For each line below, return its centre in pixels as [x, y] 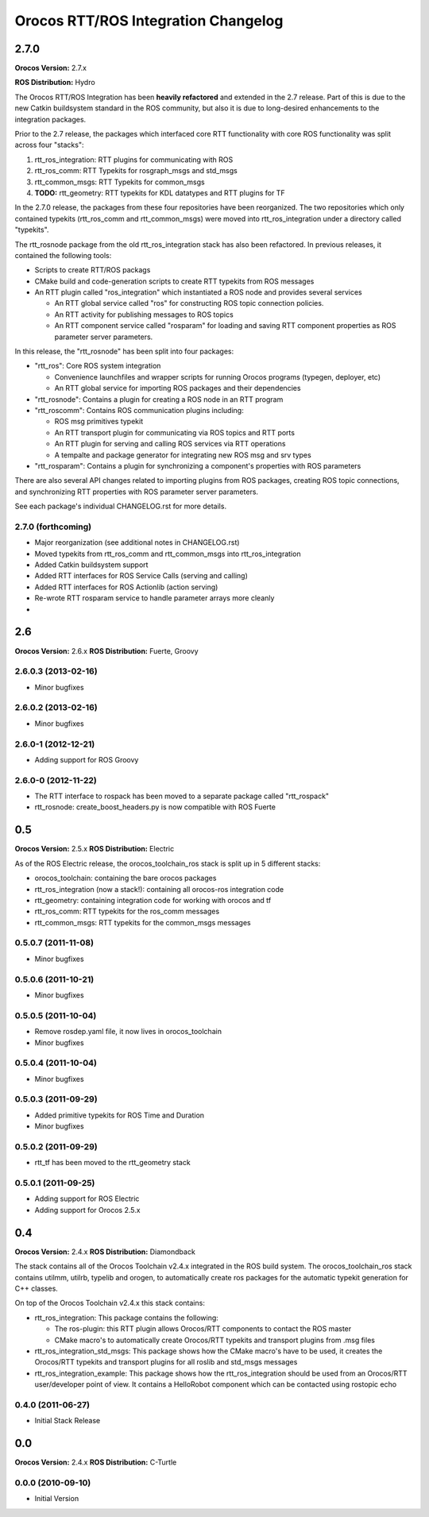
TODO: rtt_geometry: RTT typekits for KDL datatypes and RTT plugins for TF [160, 193]
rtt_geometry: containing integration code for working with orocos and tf [153, 900]
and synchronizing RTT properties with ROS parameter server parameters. [136, 492]
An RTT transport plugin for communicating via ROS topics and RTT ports [175, 432]
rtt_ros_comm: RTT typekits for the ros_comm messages [127, 911]
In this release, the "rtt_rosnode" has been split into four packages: [124, 351]
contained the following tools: [63, 255]
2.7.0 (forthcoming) [53, 527]
